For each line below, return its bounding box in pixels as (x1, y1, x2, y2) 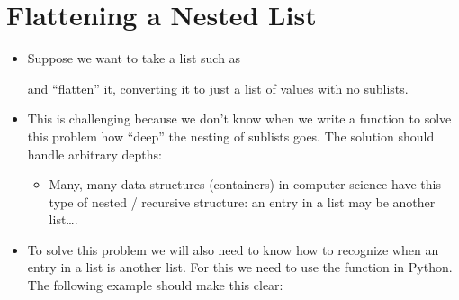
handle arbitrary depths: (27, 144, 162, 163)
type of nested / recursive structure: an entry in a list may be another (49, 192, 436, 211)
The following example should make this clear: (27, 276, 283, 295)
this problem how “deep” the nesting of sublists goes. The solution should (27, 126, 435, 145)
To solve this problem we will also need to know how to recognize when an (27, 240, 439, 259)
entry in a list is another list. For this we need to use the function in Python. (27, 258, 453, 277)
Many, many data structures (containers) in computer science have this (49, 175, 441, 194)
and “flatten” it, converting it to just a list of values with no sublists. (27, 78, 409, 97)
